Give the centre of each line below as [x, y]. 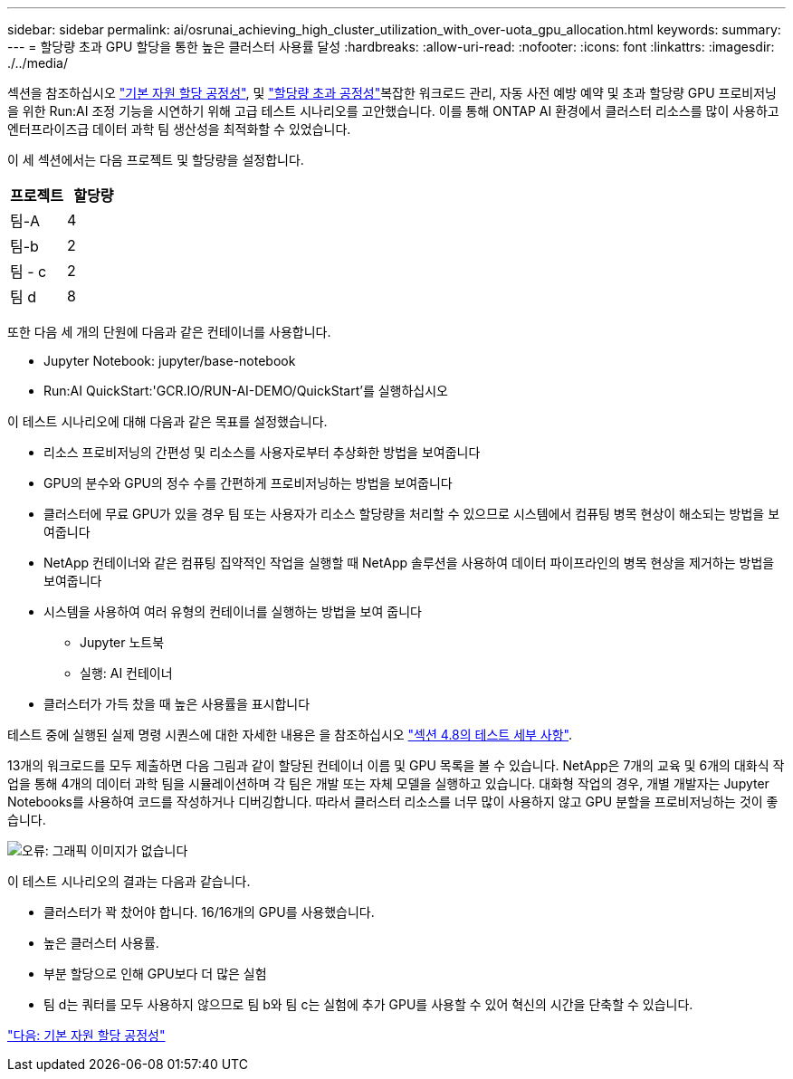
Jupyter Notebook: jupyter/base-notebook [170, 361]
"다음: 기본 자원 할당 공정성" [86, 1035]
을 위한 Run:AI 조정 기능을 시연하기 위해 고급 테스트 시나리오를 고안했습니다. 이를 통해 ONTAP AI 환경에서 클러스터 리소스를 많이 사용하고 [393, 111]
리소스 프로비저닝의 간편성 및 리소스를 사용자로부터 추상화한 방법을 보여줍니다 [262, 452]
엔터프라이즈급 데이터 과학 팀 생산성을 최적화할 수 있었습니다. [179, 129]
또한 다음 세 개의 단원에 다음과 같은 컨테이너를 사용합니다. [169, 332]
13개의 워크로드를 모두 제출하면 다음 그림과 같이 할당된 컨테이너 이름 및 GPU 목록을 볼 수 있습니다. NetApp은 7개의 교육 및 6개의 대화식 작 [396, 765]
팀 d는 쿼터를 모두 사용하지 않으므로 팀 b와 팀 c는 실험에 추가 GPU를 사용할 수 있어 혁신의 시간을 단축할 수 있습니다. [368, 1004]
